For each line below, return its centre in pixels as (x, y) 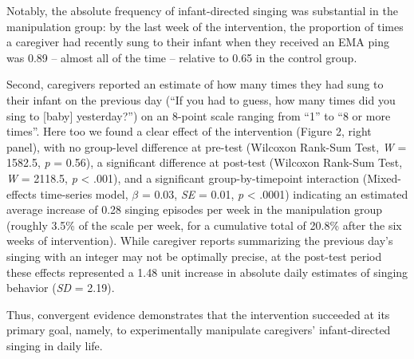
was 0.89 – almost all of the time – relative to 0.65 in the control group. (182, 57)
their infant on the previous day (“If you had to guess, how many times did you (201, 99)
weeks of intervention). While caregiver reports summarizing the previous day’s (200, 241)
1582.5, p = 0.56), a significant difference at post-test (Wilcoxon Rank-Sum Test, (205, 162)
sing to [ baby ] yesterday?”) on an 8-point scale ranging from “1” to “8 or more (199, 115)
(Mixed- (382, 178)
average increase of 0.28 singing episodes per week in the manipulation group (195, 209)
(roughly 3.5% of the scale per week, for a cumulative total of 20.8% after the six (204, 225)
